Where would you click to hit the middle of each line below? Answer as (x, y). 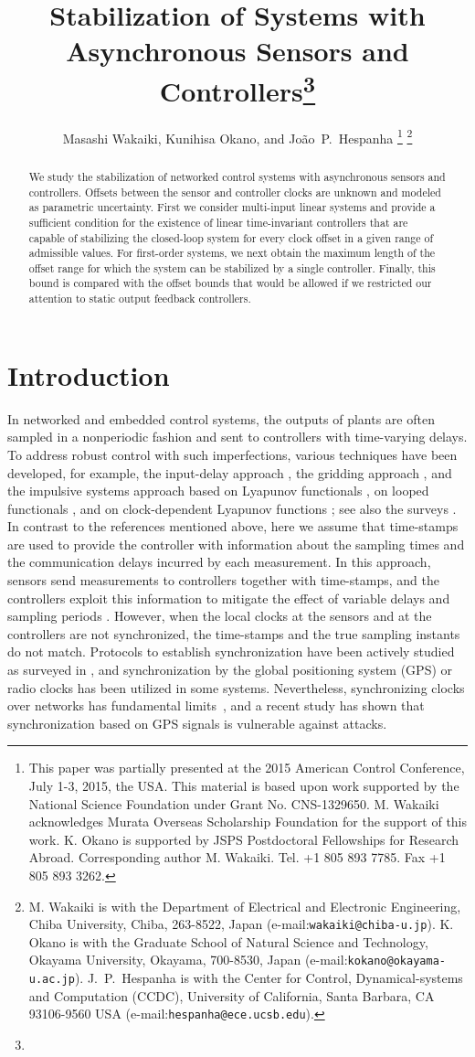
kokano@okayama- (396, 961)
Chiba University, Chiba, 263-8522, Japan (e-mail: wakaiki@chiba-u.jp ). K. (241, 924)
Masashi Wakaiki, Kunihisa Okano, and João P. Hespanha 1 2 (237, 136)
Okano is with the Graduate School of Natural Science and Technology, (228, 941)
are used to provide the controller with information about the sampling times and (236, 544)
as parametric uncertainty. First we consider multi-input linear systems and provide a (232, 207)
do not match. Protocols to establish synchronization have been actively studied (231, 651)
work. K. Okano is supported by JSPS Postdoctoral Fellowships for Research (244, 839)
